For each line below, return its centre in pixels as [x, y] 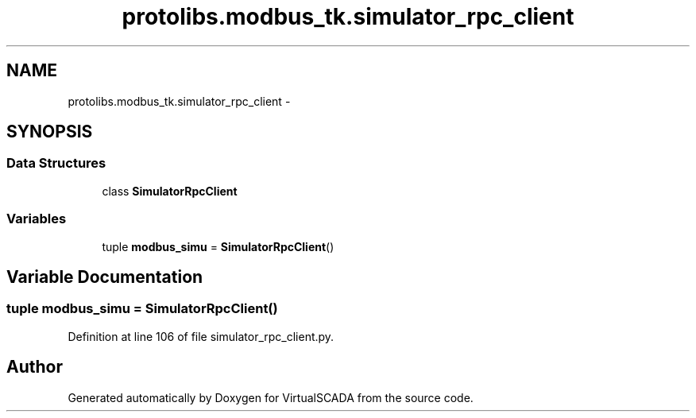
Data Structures [56, 163]
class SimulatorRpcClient [170, 191]
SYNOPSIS [50, 132]
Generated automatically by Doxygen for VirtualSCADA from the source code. [271, 397]
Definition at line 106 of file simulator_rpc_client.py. [201, 336]
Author [35, 367]
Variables [37, 219]
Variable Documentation [105, 277]
